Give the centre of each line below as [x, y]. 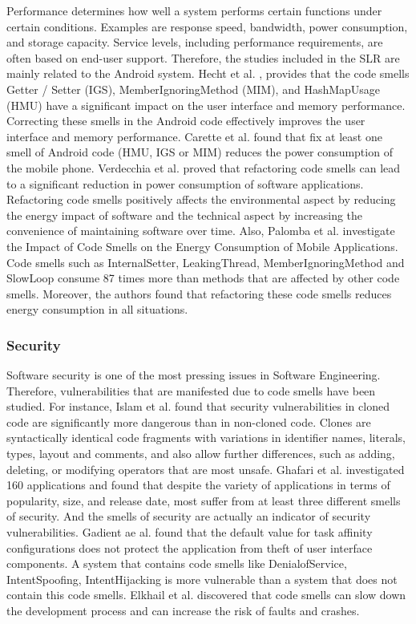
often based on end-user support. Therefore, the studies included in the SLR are [203, 57]
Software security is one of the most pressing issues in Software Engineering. [194, 375]
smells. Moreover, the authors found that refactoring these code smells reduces [199, 293]
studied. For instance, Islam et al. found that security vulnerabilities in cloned [198, 406]
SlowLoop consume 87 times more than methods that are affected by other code [203, 278]
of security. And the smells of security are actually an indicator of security [189, 516]
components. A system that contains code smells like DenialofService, [177, 563]
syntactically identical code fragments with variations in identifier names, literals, [206, 438]
